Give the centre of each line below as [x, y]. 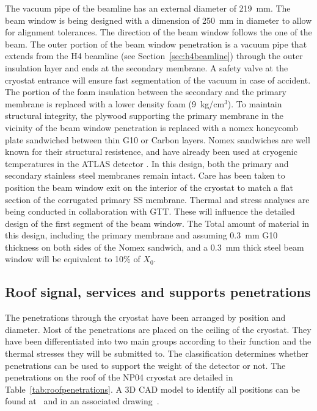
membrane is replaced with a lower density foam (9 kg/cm [115, 103]
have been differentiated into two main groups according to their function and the [158, 341]
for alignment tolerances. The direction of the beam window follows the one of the [158, 32]
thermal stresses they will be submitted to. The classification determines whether [157, 353]
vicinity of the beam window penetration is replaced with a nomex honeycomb [152, 127]
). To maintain [255, 103]
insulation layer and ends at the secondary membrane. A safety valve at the [147, 67]
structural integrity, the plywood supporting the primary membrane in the [144, 116]
